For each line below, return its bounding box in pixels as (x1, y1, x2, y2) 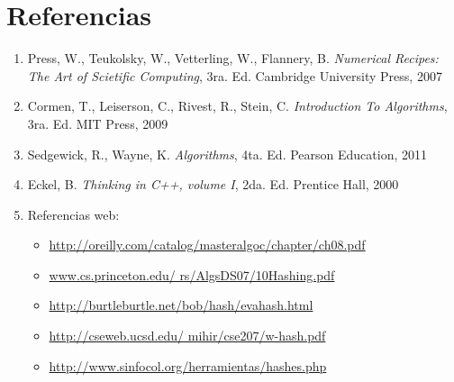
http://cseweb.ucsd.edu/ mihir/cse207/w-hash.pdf (49, 326, 326, 345)
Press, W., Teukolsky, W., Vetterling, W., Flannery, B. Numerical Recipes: (27, 49, 439, 68)
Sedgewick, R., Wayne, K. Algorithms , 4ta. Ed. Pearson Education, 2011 (27, 144, 428, 163)
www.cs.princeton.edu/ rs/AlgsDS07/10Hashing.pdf (49, 265, 335, 284)
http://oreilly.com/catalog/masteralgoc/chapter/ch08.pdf (49, 235, 366, 254)
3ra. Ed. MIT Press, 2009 (27, 114, 168, 132)
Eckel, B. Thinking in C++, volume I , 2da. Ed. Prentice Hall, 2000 (27, 175, 399, 194)
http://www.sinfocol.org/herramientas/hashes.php (49, 356, 327, 375)
